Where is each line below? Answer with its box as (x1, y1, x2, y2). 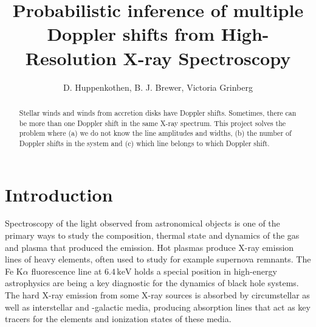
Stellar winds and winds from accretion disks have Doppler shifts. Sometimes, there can (19, 107, 297, 118)
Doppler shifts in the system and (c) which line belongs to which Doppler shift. (19, 138, 270, 148)
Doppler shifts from (47, 21, 215, 46)
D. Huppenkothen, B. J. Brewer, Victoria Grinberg (63, 80, 253, 93)
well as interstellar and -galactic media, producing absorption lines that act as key (5, 300, 311, 313)
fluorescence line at (31, 264, 102, 277)
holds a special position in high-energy (134, 264, 277, 277)
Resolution (25, 45, 117, 70)
